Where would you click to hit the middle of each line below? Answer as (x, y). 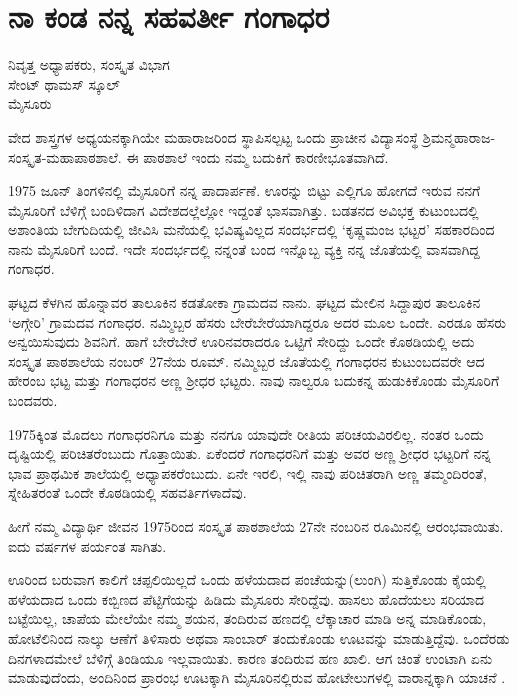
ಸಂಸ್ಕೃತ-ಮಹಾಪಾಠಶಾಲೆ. (65, 156)
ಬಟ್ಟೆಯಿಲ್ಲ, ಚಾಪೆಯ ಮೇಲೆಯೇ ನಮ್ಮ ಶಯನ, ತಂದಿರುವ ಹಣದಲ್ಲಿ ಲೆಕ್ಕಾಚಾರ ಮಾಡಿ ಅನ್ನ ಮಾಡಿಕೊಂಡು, (247, 618)
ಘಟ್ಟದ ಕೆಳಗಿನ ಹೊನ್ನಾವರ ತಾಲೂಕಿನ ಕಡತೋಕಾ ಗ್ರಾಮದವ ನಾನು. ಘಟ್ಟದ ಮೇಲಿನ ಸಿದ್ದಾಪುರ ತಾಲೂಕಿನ (244, 302)
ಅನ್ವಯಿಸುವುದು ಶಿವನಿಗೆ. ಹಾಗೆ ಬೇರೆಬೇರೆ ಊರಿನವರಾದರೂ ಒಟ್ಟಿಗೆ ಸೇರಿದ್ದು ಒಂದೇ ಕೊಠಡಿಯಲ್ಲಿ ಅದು (241, 341)
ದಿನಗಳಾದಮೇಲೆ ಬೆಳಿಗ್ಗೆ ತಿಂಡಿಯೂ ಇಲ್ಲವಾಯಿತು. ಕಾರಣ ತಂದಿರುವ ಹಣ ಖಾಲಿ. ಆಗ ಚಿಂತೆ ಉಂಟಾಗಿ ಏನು (250, 657)
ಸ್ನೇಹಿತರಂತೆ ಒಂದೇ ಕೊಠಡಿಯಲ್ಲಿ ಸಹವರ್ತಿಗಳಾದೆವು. (127, 492)
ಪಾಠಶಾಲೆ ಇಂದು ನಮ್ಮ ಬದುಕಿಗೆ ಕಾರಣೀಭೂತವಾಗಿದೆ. (266, 156)
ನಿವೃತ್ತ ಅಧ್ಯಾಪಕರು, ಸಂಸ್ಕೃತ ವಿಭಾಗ (89, 64)
